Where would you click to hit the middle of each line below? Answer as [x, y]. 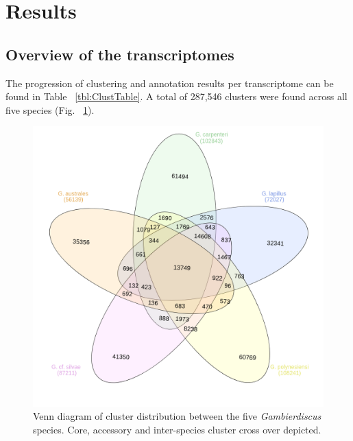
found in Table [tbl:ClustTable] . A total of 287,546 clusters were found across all [176, 96]
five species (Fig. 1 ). [50, 109]
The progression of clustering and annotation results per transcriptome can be [170, 83]
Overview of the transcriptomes [120, 54]
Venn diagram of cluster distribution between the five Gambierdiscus [177, 416]
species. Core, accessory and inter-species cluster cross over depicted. [177, 429]
